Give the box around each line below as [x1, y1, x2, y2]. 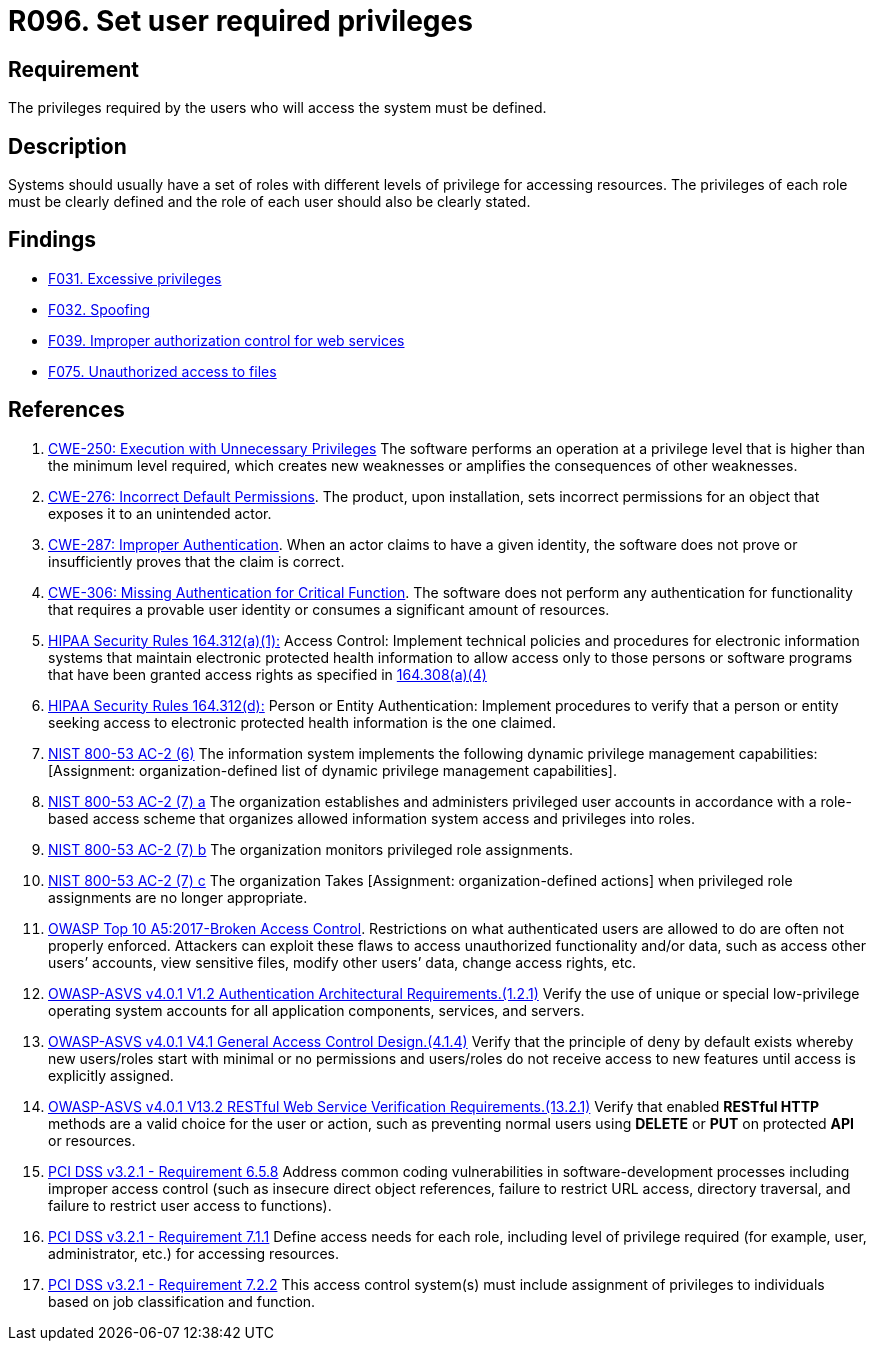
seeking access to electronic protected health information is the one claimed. [48, 713, 557, 731]
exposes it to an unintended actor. [48, 504, 272, 522]
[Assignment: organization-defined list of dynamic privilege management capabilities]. [48, 761, 617, 779]
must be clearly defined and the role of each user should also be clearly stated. [8, 193, 531, 211]
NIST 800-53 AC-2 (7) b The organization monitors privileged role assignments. [48, 840, 573, 858]
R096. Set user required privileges [8, 4, 473, 38]
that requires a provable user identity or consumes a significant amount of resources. [48, 600, 610, 618]
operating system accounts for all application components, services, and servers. [48, 1001, 585, 1019]
